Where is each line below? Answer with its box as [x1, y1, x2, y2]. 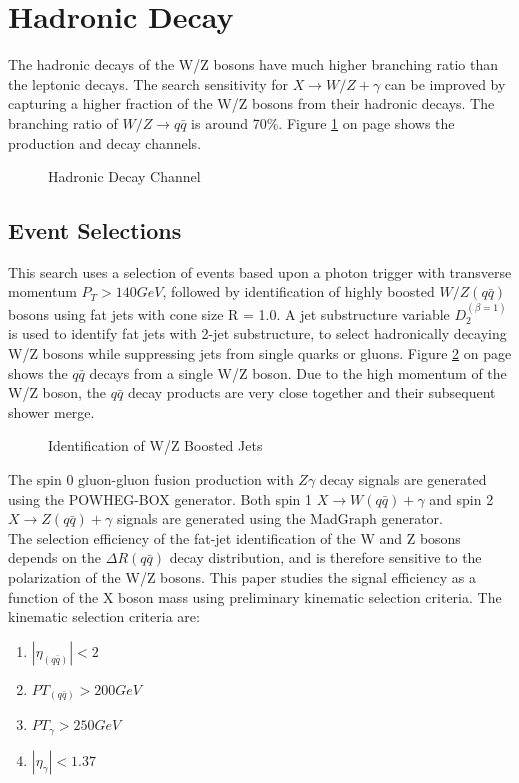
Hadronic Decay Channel [48, 166, 201, 187]
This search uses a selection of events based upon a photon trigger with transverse [8, 261, 512, 282]
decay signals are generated [319, 469, 487, 490]
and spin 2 [429, 488, 494, 509]
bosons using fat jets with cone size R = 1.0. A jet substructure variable [8, 303, 450, 324]
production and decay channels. [8, 132, 202, 153]
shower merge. [8, 401, 95, 422]
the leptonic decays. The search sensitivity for [8, 73, 288, 94]
